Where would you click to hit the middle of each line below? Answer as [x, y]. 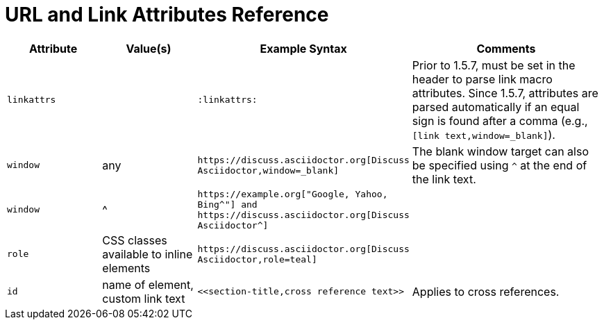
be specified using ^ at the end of [500, 165]
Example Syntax [303, 48]
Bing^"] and [227, 204]
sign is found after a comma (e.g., [500, 120]
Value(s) [149, 48]
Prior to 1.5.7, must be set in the [494, 65]
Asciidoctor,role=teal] [257, 259]
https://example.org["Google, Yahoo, [293, 194]
